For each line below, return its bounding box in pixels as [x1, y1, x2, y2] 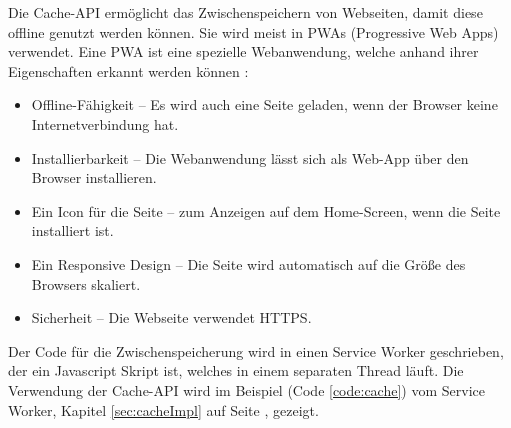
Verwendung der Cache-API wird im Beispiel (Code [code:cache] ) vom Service [8, 379, 485, 400]
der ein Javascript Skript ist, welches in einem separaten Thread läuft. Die [8, 360, 464, 381]
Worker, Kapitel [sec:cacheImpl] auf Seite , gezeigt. [8, 399, 319, 420]
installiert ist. [31, 220, 114, 241]
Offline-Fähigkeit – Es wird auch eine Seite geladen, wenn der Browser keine [31, 94, 498, 115]
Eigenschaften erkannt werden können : [8, 60, 249, 81]
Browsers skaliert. [31, 273, 141, 294]
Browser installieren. [31, 167, 157, 188]
